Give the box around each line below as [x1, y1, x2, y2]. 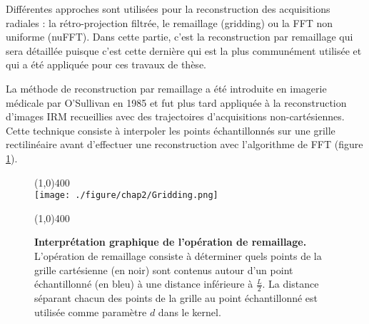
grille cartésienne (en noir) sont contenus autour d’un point [34, 262, 293, 277]
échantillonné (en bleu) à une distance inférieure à [34, 276, 253, 291]
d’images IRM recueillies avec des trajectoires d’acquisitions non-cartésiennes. [6, 109, 345, 124]
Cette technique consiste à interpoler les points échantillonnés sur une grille [6, 122, 335, 137]
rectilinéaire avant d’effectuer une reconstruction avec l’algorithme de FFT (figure [6, 137, 363, 152]
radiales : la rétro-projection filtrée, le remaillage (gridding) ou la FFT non [6, 15, 333, 30]
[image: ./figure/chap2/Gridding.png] [34, 190, 218, 201]
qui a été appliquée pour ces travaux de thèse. [6, 57, 206, 72]
